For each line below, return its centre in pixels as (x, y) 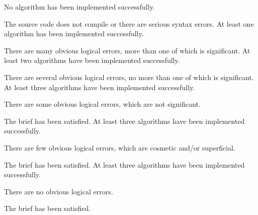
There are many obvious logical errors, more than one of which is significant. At (127, 50)
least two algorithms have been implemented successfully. (92, 60)
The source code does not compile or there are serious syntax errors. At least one (129, 23)
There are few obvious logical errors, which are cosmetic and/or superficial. (120, 147)
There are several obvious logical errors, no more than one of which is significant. (129, 77)
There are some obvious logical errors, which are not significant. (102, 104)
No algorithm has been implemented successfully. (79, 7)
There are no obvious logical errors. (59, 191)
